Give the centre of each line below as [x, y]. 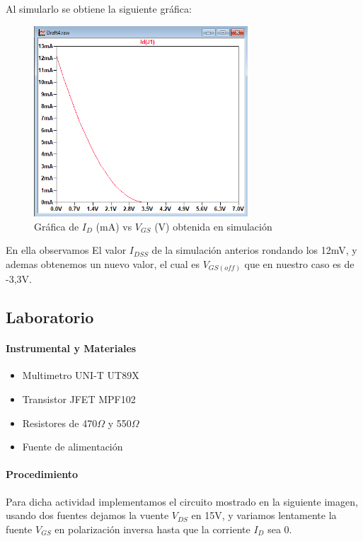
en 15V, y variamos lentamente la [264, 515]
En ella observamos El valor [66, 250]
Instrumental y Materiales [71, 348]
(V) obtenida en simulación [213, 226]
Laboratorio [50, 317]
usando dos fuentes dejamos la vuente [87, 515]
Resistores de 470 [60, 423]
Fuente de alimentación [73, 447]
